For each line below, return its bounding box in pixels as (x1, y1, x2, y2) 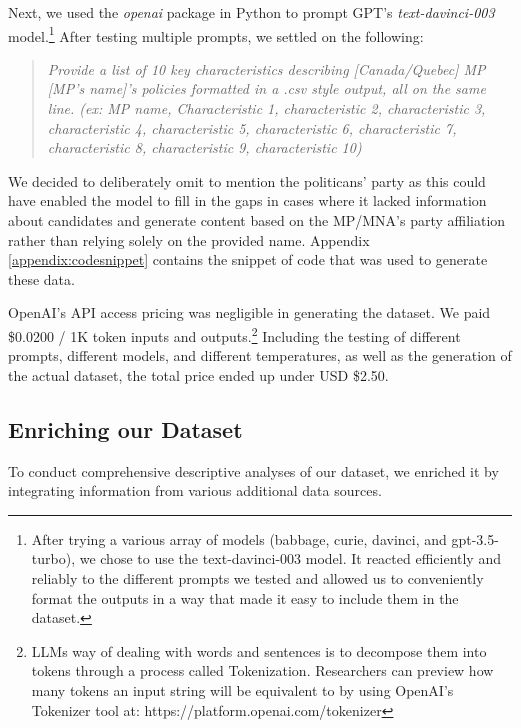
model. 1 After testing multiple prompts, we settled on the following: (8, 22, 424, 46)
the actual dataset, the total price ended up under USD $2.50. (8, 364, 389, 385)
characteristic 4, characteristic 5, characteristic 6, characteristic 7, (47, 117, 457, 138)
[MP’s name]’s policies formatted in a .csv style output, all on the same (47, 78, 486, 99)
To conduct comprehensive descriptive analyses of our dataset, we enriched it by (8, 460, 499, 481)
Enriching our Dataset (8, 413, 243, 444)
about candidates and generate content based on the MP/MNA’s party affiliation (8, 210, 506, 230)
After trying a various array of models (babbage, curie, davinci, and (31, 528, 447, 549)
